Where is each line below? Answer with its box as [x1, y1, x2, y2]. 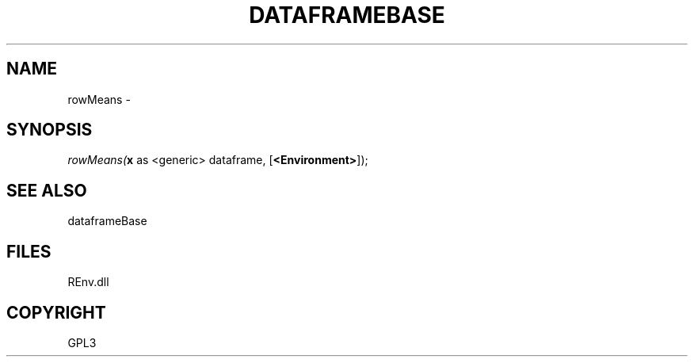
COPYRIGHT [6, 302, 106, 323]
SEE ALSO [6, 180, 87, 201]
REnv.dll [67, 275, 109, 289]
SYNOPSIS [6, 120, 93, 140]
